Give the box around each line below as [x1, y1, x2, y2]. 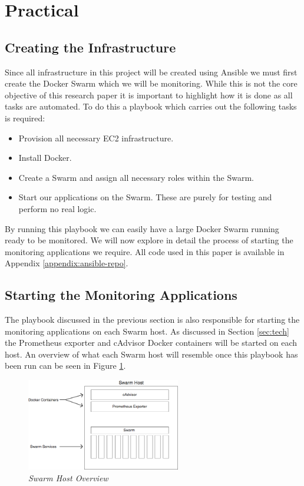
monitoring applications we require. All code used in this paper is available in [5, 245, 285, 257]
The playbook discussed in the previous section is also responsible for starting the [5, 313, 300, 326]
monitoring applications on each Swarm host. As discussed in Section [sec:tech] [5, 325, 289, 337]
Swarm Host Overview [28, 472, 108, 484]
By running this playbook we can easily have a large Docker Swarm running [5, 222, 279, 234]
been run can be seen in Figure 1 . [5, 359, 126, 372]
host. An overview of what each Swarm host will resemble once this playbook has [5, 348, 298, 360]
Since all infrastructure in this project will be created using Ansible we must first [5, 65, 298, 78]
